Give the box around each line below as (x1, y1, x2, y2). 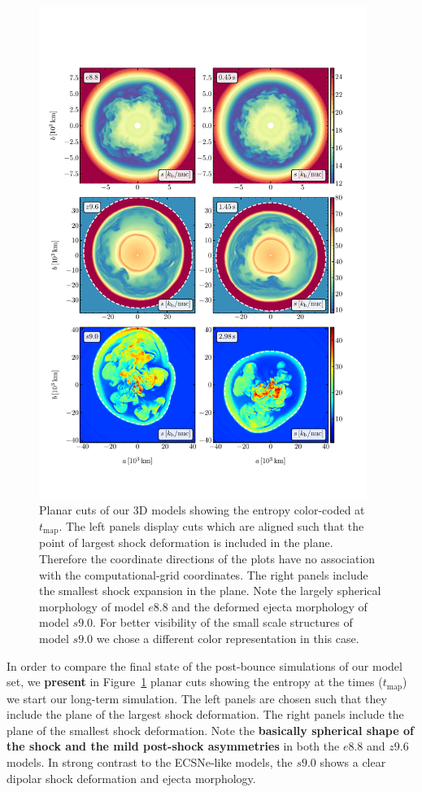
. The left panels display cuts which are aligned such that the (59, 517, 364, 534)
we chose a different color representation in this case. (96, 629, 359, 646)
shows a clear (320, 754, 386, 770)
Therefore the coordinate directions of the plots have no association (39, 550, 376, 567)
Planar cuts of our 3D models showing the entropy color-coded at (39, 501, 365, 519)
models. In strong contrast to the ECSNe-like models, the (7, 754, 293, 770)
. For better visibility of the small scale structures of (93, 614, 353, 631)
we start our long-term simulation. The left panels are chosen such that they (7, 689, 387, 707)
